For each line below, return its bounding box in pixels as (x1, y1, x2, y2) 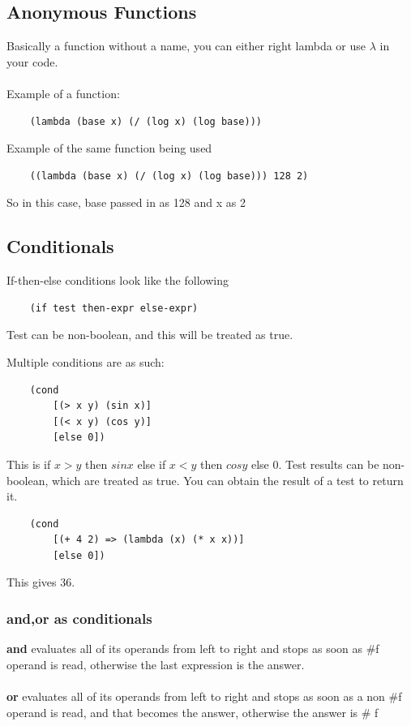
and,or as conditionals (6, 608, 152, 628)
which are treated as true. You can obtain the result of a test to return (52, 471, 404, 488)
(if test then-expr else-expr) (29, 302, 199, 314)
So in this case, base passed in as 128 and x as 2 (6, 194, 246, 211)
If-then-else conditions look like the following (6, 272, 229, 289)
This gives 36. (6, 573, 75, 591)
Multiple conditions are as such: (6, 353, 165, 370)
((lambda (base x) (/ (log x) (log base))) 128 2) (29, 170, 309, 182)
